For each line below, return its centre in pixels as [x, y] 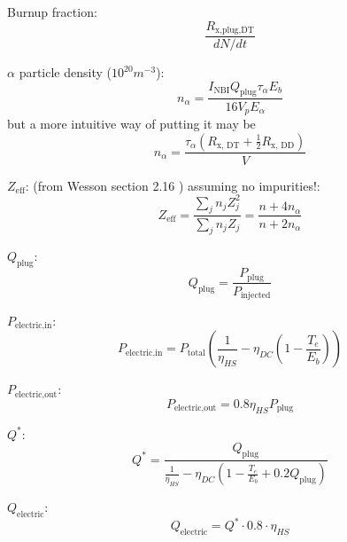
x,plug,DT [235, 31]
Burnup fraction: [52, 12]
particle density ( [65, 72]
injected [255, 296]
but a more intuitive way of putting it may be [131, 123]
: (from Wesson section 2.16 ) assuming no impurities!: [173, 185]
